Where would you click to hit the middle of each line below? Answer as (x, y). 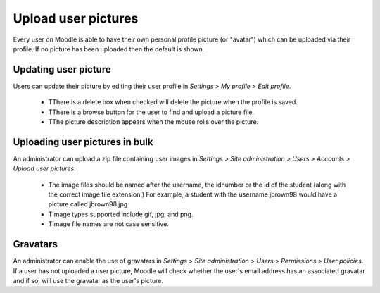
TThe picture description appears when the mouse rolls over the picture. (153, 122)
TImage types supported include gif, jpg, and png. (121, 214)
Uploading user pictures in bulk (83, 142)
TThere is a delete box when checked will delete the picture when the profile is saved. (173, 102)
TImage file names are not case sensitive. (108, 224)
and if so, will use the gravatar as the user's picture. (88, 280)
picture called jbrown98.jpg (88, 204)
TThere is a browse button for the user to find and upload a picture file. (151, 112)
